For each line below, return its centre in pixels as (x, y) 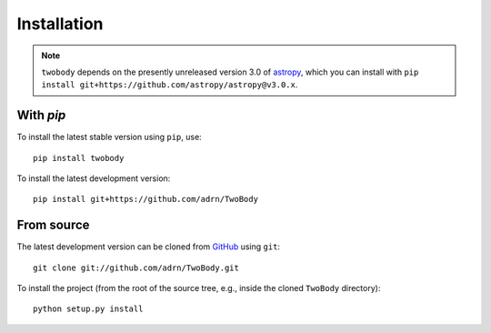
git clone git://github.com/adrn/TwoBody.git (136, 267)
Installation (60, 24)
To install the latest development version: (94, 178)
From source (53, 225)
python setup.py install (88, 309)
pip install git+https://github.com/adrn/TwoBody (146, 199)
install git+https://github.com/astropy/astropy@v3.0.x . (170, 85)
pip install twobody (79, 158)
